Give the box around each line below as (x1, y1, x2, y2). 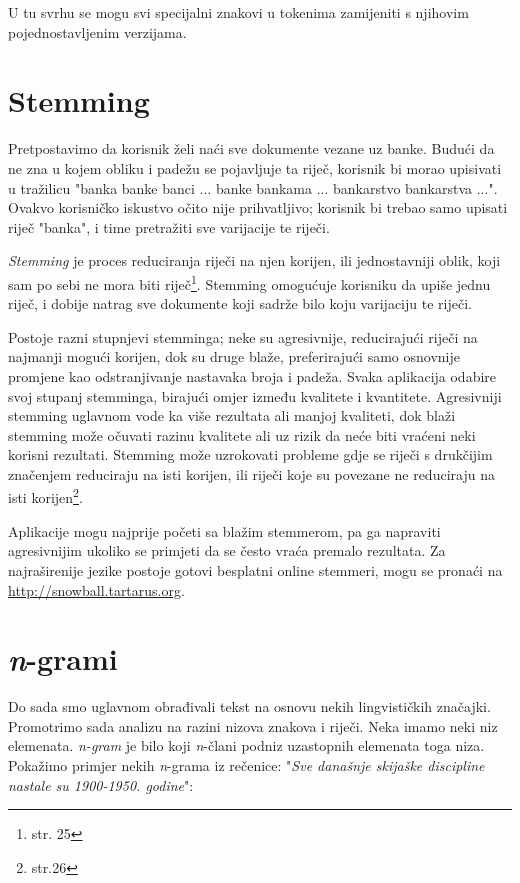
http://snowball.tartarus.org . (8, 579, 185, 600)
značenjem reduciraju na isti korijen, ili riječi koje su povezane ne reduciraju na (8, 463, 495, 484)
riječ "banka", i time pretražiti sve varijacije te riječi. (8, 216, 330, 237)
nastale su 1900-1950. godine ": (8, 774, 194, 795)
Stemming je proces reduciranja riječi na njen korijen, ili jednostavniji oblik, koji (8, 250, 501, 271)
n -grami (8, 638, 118, 680)
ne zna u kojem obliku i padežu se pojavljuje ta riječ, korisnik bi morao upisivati (8, 157, 502, 178)
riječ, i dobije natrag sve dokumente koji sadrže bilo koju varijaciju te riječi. (8, 293, 472, 314)
